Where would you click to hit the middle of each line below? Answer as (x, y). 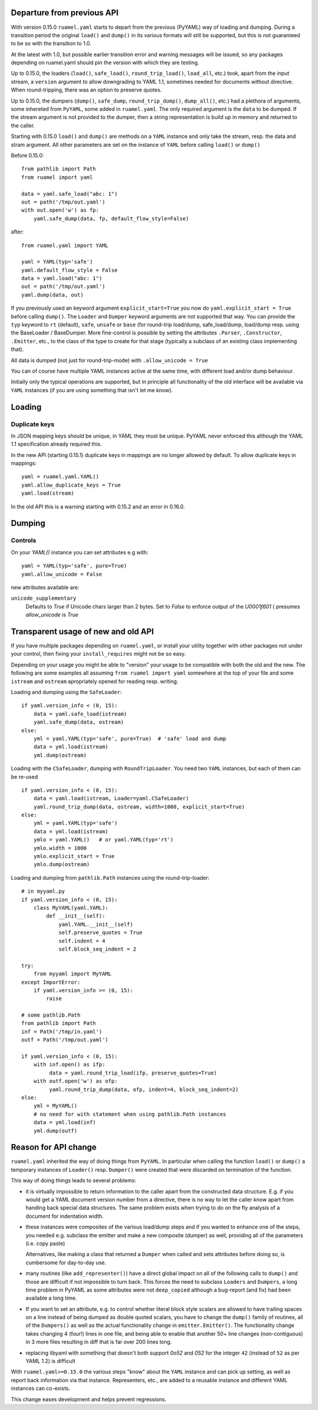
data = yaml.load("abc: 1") (62, 278)
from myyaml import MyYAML (72, 974)
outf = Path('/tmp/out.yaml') (65, 1040)
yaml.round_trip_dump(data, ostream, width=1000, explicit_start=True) (139, 807)
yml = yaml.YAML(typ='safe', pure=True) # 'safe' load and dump (130, 738)
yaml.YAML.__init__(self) (96, 924)
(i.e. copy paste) (45, 1243)
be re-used (24, 777)
